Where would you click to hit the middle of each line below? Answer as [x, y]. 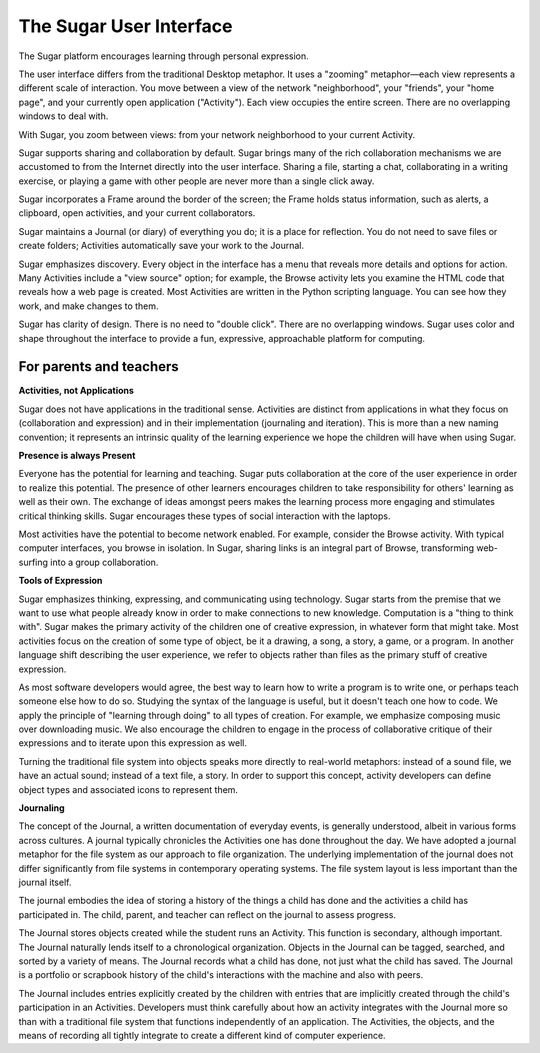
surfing [33, 562]
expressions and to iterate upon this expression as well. [132, 743]
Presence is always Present [77, 456]
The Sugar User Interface [125, 26]
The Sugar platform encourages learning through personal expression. [163, 56]
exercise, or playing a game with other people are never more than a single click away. [196, 181]
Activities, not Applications [76, 391]
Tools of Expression [60, 581]
